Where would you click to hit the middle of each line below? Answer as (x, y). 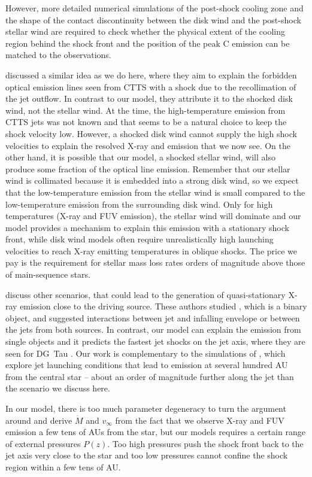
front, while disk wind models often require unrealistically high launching (140, 239)
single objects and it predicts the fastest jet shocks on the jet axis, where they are (155, 341)
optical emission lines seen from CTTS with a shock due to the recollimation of (151, 86)
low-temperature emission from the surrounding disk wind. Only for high (139, 204)
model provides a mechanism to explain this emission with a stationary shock (147, 227)
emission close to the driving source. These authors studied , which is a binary (163, 306)
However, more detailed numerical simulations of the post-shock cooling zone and (155, 8)
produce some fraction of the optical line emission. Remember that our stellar (148, 168)
